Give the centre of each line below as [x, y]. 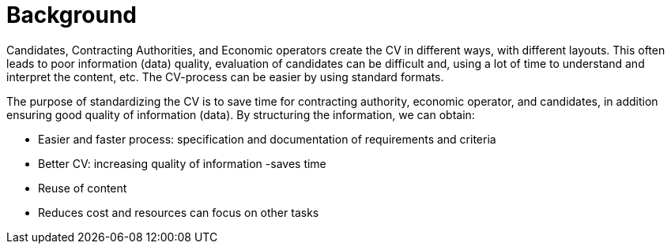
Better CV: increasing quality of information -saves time [182, 163]
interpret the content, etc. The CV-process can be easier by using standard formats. [225, 76]
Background [72, 15]
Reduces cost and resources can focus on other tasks [179, 212]
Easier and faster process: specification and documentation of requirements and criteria [267, 139]
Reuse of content [83, 188]
